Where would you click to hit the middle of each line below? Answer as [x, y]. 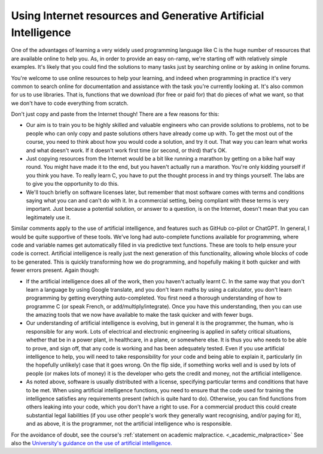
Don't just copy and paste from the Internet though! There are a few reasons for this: [115, 114]
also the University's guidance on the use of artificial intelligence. [92, 443]
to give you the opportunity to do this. [72, 184]
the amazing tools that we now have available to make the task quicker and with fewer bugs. [140, 315]
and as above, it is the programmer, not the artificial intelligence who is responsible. [129, 424]
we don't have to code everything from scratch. [70, 103]
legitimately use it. [48, 217]
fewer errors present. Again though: [55, 270]
